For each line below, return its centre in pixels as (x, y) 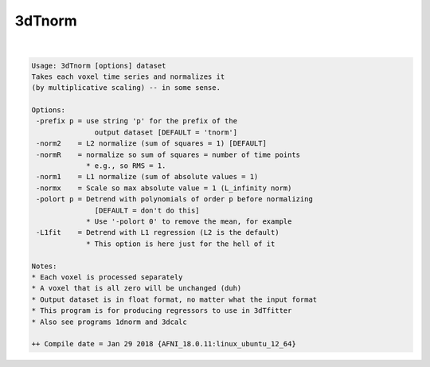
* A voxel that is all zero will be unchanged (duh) (137, 288)
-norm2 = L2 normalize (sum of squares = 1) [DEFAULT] (151, 144)
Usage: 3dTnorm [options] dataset (99, 65)
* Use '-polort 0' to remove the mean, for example (189, 222)
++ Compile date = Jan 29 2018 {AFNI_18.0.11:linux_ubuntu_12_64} (164, 344)
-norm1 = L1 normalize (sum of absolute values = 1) (147, 177)
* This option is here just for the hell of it (181, 244)
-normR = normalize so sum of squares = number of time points (168, 154)
